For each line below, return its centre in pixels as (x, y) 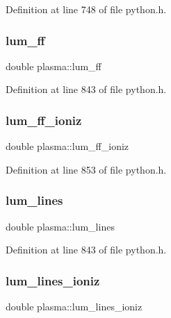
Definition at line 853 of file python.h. (86, 169)
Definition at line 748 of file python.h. (86, 9)
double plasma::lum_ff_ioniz (67, 146)
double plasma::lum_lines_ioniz (74, 307)
